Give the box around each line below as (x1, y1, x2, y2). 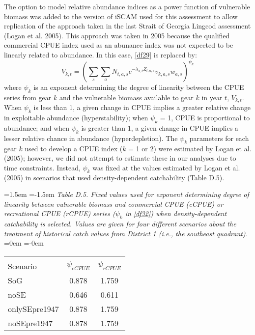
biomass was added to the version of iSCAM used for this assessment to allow (4, 11, 238, 21)
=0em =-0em (4, 238, 44, 248)
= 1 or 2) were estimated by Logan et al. (128, 143, 252, 153)
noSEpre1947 (8, 317, 53, 329)
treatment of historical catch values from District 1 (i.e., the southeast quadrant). (4, 228, 248, 238)
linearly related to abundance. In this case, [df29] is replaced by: (4, 49, 197, 59)
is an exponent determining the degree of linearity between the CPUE (33, 82, 244, 92)
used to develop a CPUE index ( (25, 143, 123, 153)
